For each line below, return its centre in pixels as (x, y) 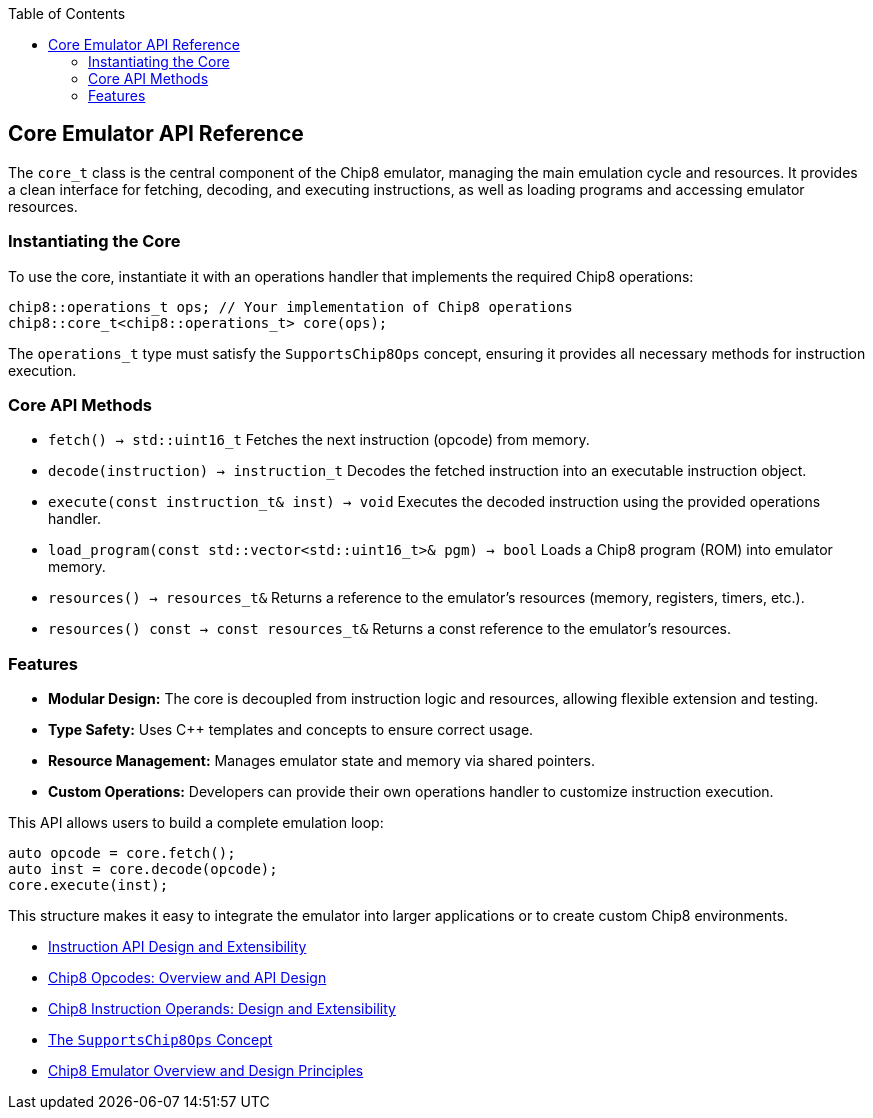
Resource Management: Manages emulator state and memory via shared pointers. (321, 761)
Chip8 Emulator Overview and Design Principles (206, 1071)
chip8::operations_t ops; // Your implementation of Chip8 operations (290, 306)
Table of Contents (67, 13)
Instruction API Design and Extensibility (177, 947)
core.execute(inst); (88, 885)
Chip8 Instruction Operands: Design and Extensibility (222, 1009)
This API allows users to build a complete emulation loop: (196, 823)
